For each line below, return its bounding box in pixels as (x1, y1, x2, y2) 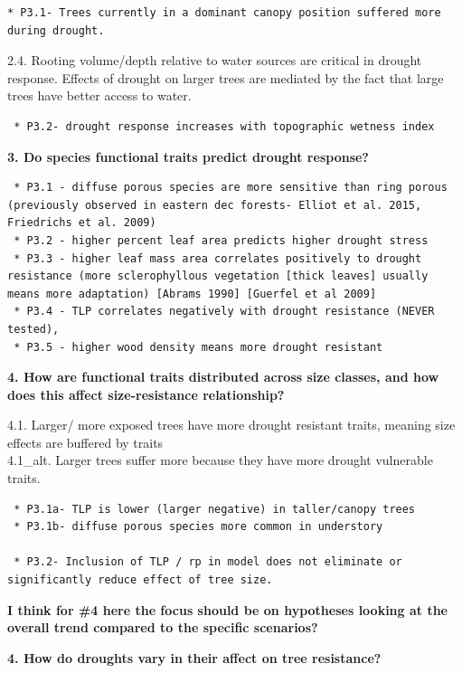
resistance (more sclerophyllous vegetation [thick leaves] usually (7, 270, 429, 283)
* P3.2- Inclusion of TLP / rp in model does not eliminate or (14, 555, 402, 569)
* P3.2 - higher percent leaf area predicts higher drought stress (14, 233, 429, 247)
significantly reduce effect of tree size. (7, 573, 273, 587)
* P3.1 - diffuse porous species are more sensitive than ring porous (14, 181, 448, 194)
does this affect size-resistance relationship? (7, 384, 285, 403)
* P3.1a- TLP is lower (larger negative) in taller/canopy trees (14, 502, 416, 516)
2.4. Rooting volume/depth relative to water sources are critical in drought (7, 51, 422, 70)
